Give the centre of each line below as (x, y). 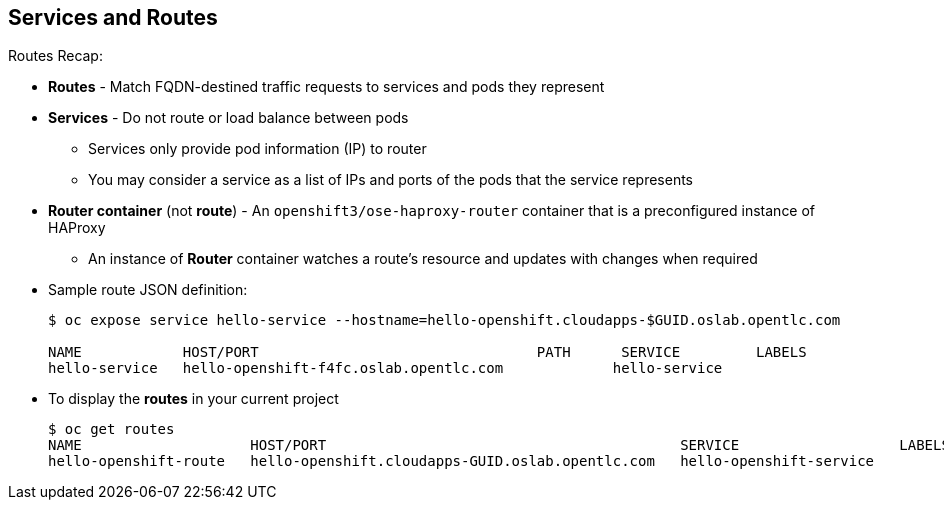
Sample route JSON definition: (148, 290)
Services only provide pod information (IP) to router (257, 149)
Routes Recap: (55, 56)
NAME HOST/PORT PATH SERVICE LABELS (427, 352)
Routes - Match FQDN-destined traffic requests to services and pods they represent (326, 87)
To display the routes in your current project (193, 399)
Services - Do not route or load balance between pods (228, 118)
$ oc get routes (111, 429)
